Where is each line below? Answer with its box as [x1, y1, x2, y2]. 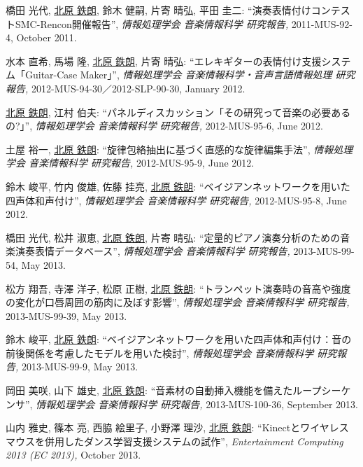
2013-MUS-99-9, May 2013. [21, 359, 138, 374]
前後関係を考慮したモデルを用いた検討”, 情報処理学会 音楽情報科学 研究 [6, 345, 337, 360]
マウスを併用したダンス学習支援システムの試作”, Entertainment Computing [6, 433, 343, 448]
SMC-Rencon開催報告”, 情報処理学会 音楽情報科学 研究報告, [15, 16, 289, 31]
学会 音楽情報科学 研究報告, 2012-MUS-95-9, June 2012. [6, 155, 255, 170]
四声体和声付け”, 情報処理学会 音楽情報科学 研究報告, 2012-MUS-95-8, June [6, 193, 347, 207]
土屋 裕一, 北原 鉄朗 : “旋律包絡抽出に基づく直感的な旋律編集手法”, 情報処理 [6, 141, 353, 156]
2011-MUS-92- [291, 16, 353, 31]
